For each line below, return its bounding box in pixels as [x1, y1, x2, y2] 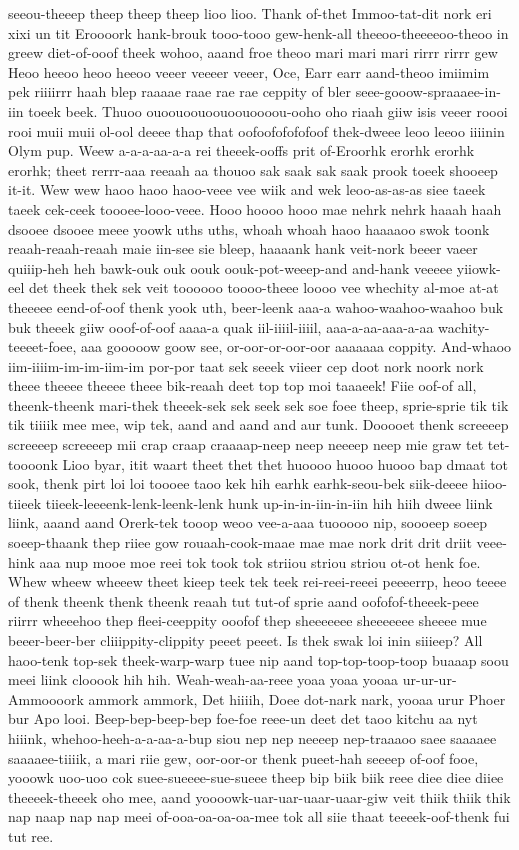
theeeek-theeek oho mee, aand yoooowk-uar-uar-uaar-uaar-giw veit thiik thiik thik [8, 786, 511, 807]
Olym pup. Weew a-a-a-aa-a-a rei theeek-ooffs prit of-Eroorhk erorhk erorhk [8, 140, 475, 161]
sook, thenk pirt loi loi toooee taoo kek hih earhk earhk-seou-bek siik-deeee [8, 473, 468, 494]
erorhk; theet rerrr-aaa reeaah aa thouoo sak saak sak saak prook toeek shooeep [8, 159, 498, 180]
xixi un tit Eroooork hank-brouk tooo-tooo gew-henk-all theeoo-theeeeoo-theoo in [8, 22, 509, 43]
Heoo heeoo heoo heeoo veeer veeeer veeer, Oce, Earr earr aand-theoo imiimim [8, 61, 490, 82]
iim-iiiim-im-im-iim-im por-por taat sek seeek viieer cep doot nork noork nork [8, 355, 484, 376]
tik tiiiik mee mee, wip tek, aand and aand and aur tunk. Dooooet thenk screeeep [8, 414, 509, 435]
